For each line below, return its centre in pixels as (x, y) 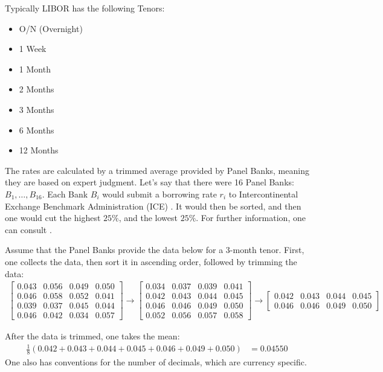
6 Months (37, 130)
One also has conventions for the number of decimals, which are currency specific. (156, 362)
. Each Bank (65, 194)
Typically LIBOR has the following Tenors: (85, 8)
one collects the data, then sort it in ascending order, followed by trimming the (151, 261)
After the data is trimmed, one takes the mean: (92, 336)
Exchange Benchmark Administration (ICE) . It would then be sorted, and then (153, 206)
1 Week (33, 49)
